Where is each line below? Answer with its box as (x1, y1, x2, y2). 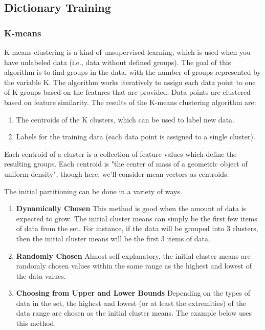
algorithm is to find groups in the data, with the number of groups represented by (4, 67, 261, 77)
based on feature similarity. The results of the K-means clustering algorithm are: (4, 96, 256, 107)
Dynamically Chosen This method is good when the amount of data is (16, 203, 247, 214)
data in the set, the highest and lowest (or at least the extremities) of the (16, 297, 246, 308)
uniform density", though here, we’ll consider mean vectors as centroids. (4, 168, 229, 179)
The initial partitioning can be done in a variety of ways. (4, 185, 182, 196)
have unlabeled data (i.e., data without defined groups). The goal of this (4, 56, 231, 67)
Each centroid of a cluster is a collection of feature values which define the (4, 148, 237, 159)
